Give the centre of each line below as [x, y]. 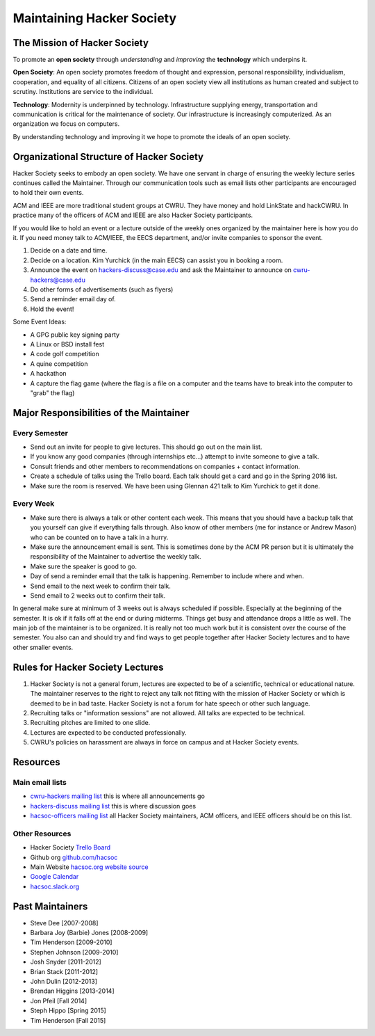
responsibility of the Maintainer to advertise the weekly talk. [116, 557]
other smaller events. [43, 647]
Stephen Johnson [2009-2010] [74, 952]
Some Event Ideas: [40, 322]
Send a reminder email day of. [73, 299]
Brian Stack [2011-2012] [64, 971]
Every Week [34, 504]
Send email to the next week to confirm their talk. [101, 586]
